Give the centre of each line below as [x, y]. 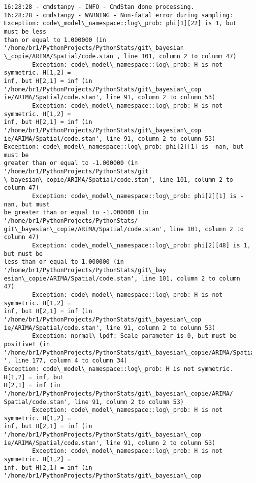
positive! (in [27, 344]
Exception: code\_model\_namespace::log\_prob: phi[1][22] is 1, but [120, 23]
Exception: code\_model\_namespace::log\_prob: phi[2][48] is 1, [142, 246]
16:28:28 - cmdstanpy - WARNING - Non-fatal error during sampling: [119, 15]
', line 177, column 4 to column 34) [66, 361]
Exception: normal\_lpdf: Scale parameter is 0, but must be [134, 336]
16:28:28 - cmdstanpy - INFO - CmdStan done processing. [99, 7]
